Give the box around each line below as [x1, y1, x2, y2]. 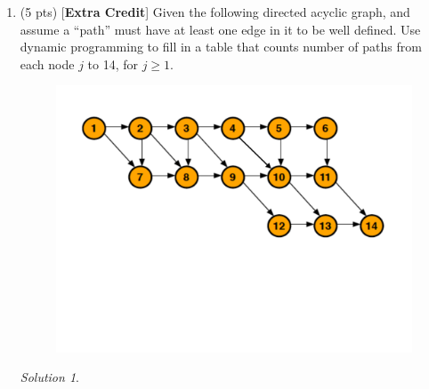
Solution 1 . [20, 368, 79, 386]
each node [20, 54, 75, 73]
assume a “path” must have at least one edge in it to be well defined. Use [20, 20, 421, 38]
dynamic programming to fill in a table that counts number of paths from [20, 37, 422, 56]
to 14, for [87, 54, 139, 73]
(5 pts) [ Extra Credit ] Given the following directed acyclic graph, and [20, 3, 410, 20]
